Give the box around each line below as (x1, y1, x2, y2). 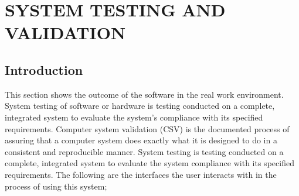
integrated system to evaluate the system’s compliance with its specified (5, 111, 263, 123)
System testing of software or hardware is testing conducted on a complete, (5, 99, 275, 112)
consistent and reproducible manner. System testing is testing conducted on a (5, 145, 284, 157)
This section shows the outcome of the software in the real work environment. (5, 88, 284, 100)
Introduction (5, 60, 83, 78)
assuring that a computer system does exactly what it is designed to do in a (5, 134, 277, 146)
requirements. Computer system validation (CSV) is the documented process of (5, 122, 290, 135)
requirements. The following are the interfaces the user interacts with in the (5, 168, 277, 180)
